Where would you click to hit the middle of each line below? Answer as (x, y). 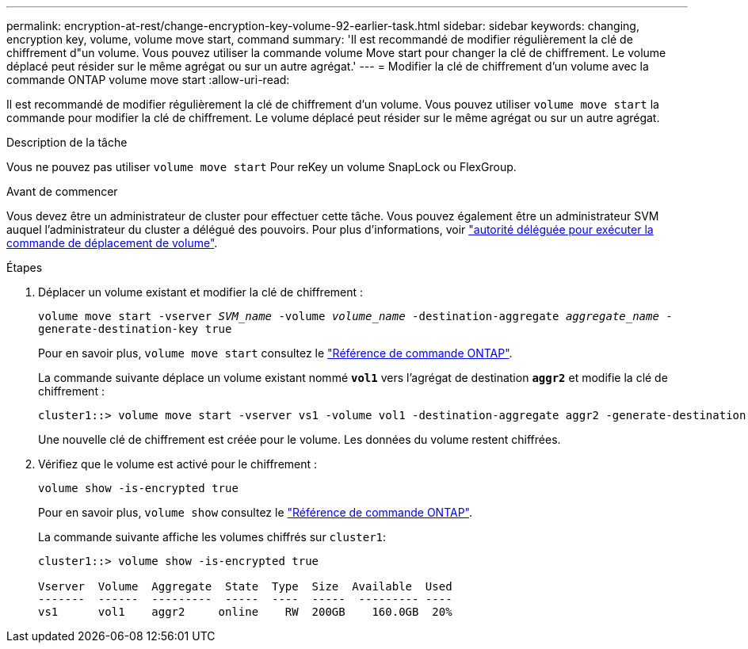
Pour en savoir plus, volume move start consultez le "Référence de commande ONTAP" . (275, 353)
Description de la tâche (67, 142)
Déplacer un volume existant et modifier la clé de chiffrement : (201, 292)
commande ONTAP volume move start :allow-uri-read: (148, 80)
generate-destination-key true (135, 329)
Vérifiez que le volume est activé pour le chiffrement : (178, 464)
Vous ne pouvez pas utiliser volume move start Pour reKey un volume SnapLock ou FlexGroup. (261, 167)
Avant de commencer (62, 191)
